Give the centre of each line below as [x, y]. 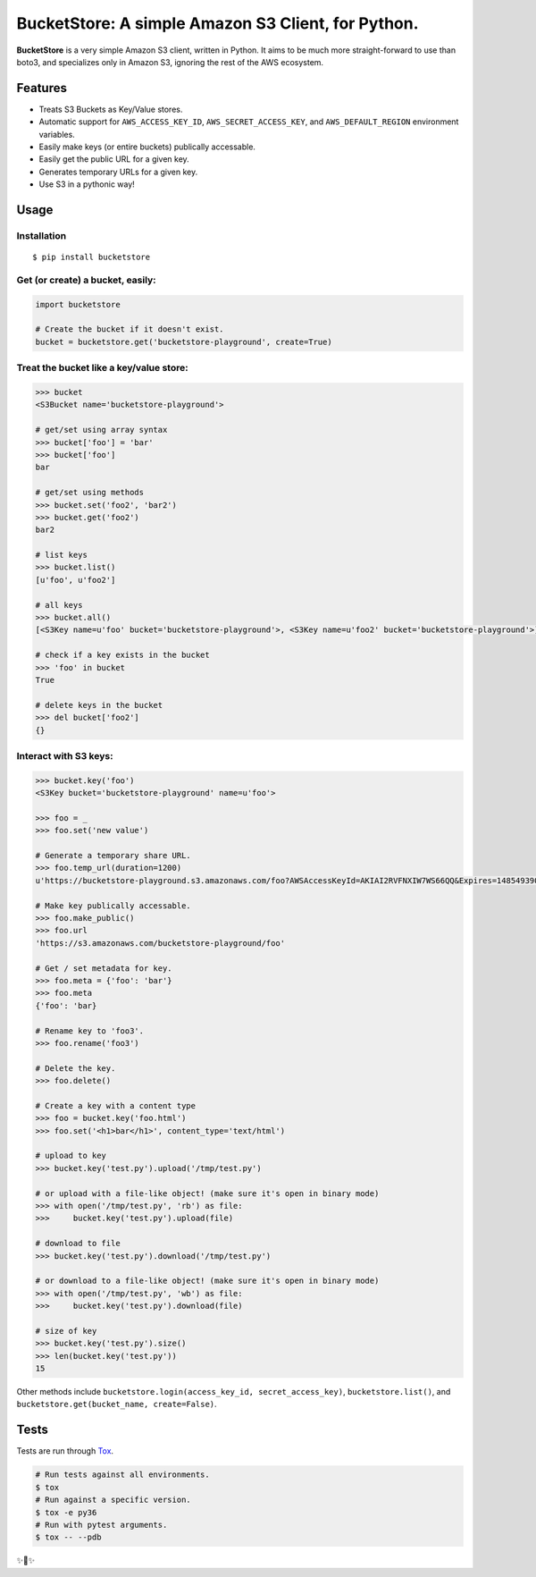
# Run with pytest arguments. [101, 1525]
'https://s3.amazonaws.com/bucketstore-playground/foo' [160, 943]
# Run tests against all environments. [122, 1475]
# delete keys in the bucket [99, 705]
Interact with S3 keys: [65, 755]
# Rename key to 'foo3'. [90, 1031]
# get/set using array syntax [101, 430]
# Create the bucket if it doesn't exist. [130, 329]
